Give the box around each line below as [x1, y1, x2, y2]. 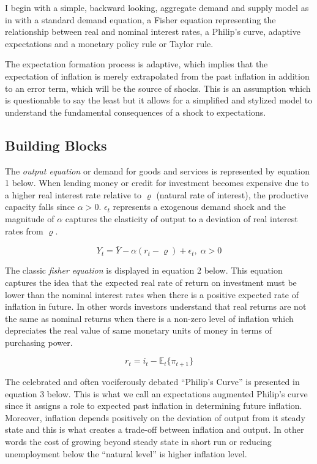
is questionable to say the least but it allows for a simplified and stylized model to [5, 94, 313, 107]
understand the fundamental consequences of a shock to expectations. [5, 105, 266, 118]
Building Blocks [5, 135, 107, 154]
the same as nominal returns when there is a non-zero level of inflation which [5, 312, 294, 324]
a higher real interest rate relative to [5, 188, 142, 201]
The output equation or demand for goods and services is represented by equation [5, 164, 310, 177]
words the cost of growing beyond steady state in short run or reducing [5, 435, 272, 447]
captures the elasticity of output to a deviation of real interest [65, 212, 298, 225]
